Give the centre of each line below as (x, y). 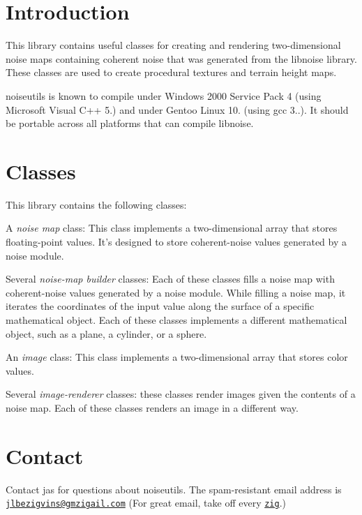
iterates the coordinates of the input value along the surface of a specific (160, 306)
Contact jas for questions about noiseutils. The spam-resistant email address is (174, 489)
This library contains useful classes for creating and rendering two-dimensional (173, 45)
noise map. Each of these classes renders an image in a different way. (152, 407)
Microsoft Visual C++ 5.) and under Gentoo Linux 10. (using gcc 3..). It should (177, 109)
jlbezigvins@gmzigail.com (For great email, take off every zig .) (146, 503)
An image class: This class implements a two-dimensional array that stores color (177, 357)
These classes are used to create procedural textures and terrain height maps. (171, 72)
